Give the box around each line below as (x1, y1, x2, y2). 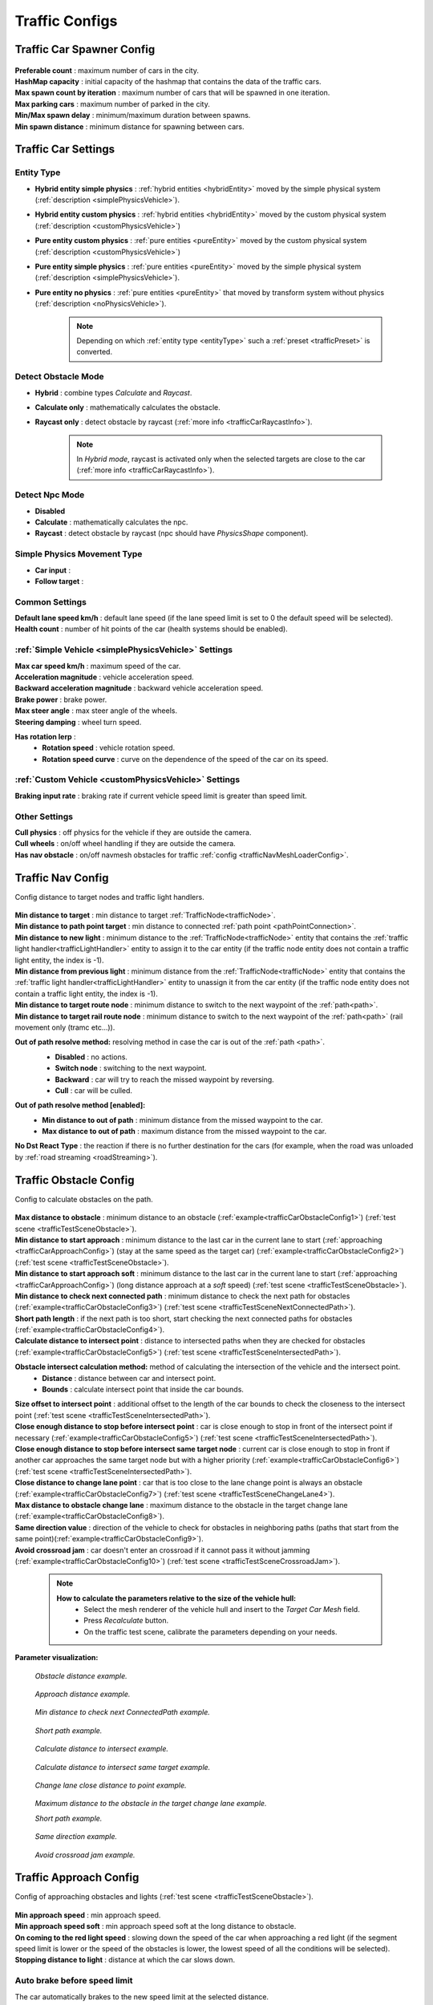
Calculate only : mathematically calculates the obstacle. (34, 402, 221, 412)
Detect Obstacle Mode (14, 371, 104, 383)
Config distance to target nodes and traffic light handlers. (14, 892, 204, 901)
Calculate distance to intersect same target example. (34, 1762, 211, 1772)
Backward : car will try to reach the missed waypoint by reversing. (55, 1075, 274, 1084)
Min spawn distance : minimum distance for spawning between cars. (14, 121, 245, 132)
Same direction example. (34, 1832, 118, 1841)
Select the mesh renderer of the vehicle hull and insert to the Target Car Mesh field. (83, 1605, 360, 1614)
